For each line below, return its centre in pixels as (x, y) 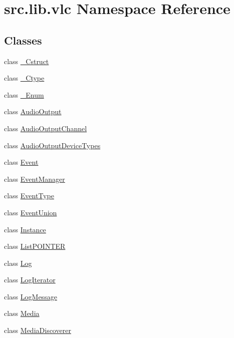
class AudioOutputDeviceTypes (52, 145)
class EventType (29, 196)
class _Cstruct (27, 61)
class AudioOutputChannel (46, 128)
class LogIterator (30, 280)
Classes (23, 40)
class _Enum (24, 94)
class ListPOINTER (35, 246)
